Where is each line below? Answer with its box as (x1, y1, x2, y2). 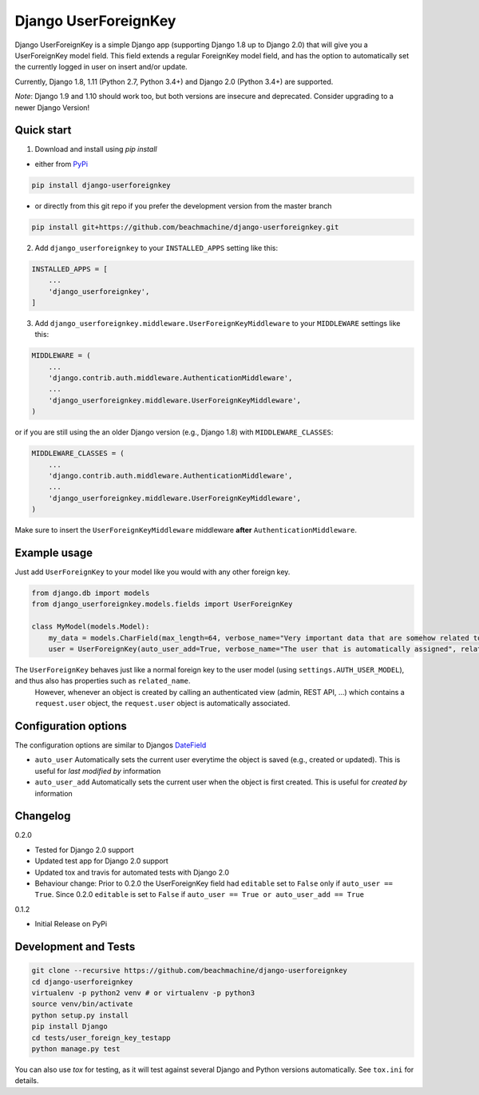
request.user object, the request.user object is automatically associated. (34, 699, 291, 708)
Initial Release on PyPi (34, 919, 108, 929)
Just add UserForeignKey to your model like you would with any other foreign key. (14, 567, 291, 577)
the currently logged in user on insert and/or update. (14, 62, 188, 72)
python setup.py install (31, 1010, 129, 1020)
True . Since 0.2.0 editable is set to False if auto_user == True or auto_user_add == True (34, 890, 365, 899)
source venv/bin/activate (31, 999, 133, 1009)
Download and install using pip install (34, 145, 157, 154)
